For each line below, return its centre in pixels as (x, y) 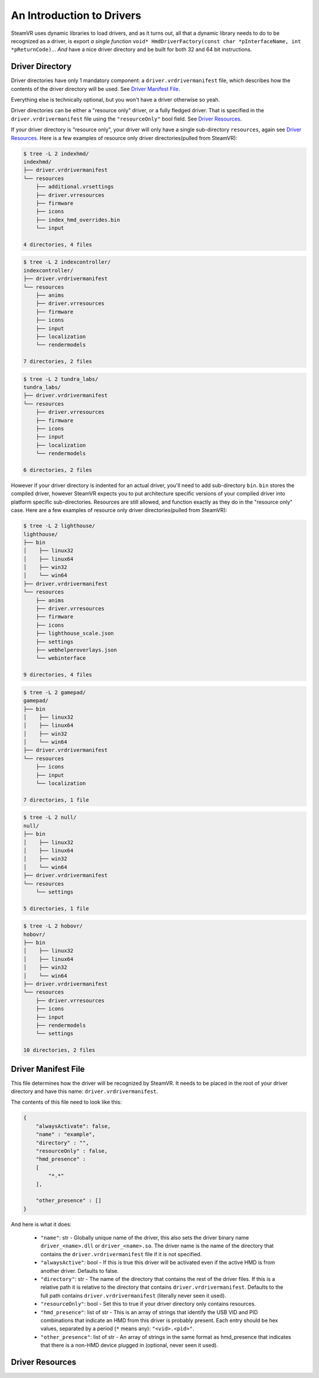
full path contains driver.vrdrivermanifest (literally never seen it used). (134, 1295)
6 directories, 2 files (58, 470)
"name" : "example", (66, 1134)
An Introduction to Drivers (76, 15)
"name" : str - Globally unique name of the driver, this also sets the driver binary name (145, 1238)
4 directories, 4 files (58, 244)
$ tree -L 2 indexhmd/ (56, 153)
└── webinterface (61, 658)
